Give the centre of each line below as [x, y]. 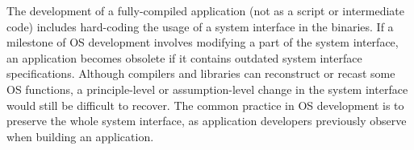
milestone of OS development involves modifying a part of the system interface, [203, 42]
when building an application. [80, 136]
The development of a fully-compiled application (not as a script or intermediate [205, 10]
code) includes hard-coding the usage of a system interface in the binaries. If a [200, 26]
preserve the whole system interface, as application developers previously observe [207, 121]
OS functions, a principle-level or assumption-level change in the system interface [207, 89]
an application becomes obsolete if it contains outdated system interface [184, 57]
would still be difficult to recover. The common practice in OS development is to [205, 105]
